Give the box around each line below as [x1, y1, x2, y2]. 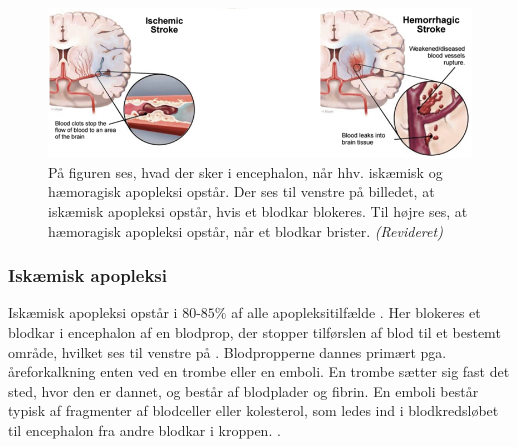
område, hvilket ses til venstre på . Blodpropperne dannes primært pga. [8, 341, 447, 362]
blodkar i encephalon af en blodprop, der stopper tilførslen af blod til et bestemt [8, 322, 501, 343]
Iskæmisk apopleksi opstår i [8, 302, 178, 323]
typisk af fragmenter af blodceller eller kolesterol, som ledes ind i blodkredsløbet [8, 400, 499, 421]
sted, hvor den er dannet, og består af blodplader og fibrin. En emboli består [8, 380, 479, 401]
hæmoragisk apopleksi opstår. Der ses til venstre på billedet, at [48, 181, 435, 202]
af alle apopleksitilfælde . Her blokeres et [231, 302, 481, 323]
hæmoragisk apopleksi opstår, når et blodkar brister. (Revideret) [48, 220, 443, 241]
